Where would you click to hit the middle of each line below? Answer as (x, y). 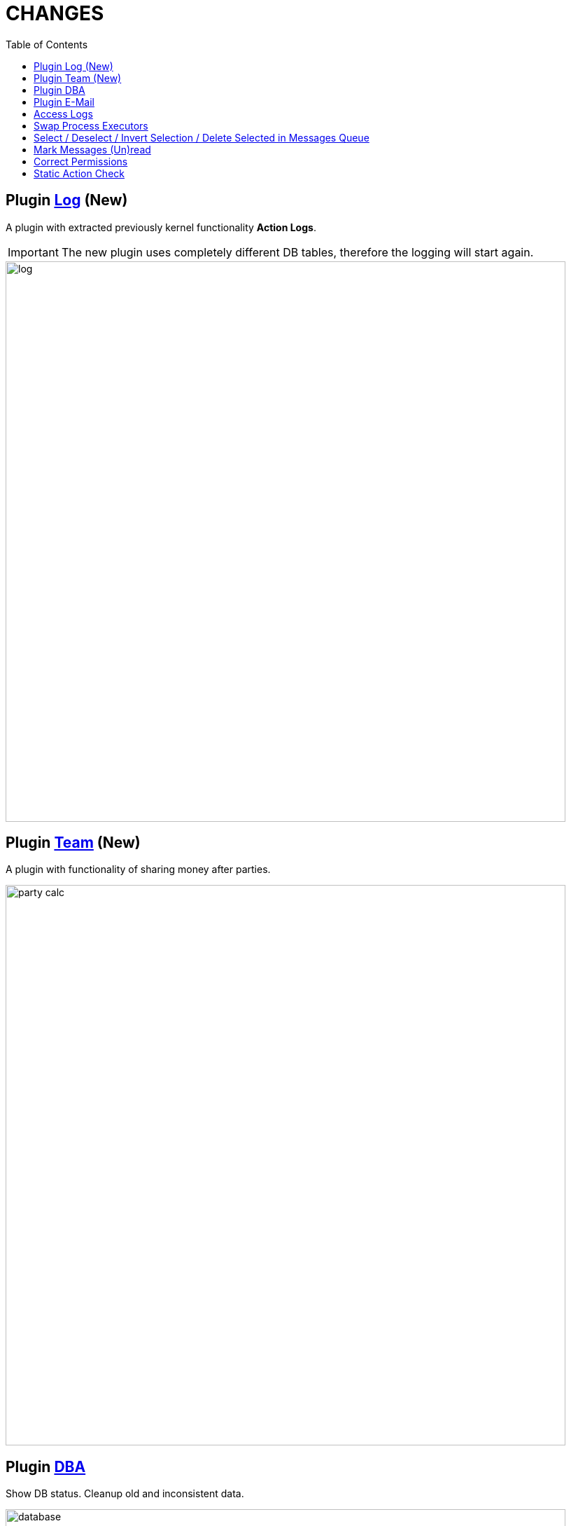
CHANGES (55, 13)
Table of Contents (47, 44)
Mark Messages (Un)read (92, 149)
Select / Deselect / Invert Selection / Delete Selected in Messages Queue (202, 137)
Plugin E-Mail (64, 102)
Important (33, 252)
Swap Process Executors (91, 125)
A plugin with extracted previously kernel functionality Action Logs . (161, 227)
